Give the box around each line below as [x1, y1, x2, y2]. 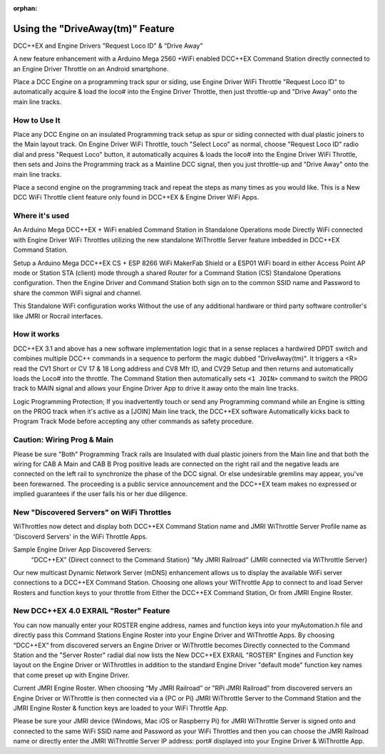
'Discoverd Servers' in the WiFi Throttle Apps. [13, 532, 148, 541]
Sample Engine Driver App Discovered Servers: [13, 545, 153, 554]
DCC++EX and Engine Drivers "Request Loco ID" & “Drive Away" [13, 41, 203, 50]
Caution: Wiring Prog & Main [13, 435, 114, 445]
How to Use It [13, 115, 61, 125]
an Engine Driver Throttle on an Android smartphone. [13, 64, 169, 73]
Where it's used [13, 211, 70, 221]
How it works [13, 329, 60, 339]
